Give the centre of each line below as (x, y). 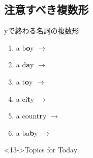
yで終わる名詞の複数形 (42, 31)
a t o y (24, 81)
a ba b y (27, 132)
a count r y (31, 116)
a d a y (25, 65)
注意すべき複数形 (46, 9)
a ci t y (25, 98)
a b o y (25, 47)
